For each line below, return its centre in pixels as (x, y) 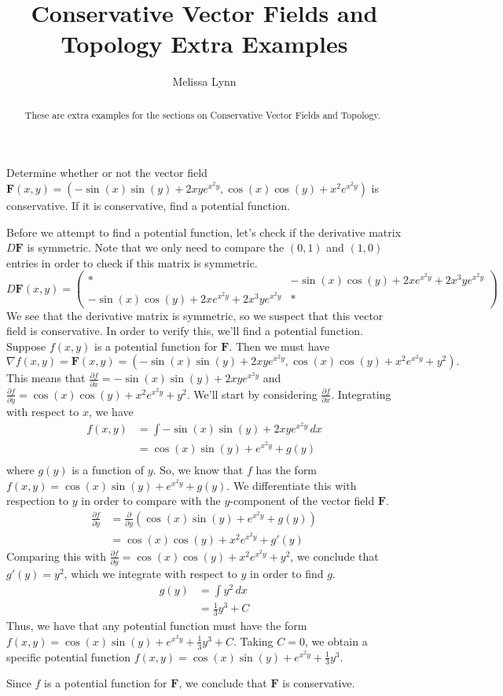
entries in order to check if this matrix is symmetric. (132, 262)
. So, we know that (198, 470)
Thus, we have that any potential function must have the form (157, 626)
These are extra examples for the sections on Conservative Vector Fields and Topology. (202, 114)
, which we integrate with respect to (151, 574)
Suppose (26, 346)
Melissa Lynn (204, 81)
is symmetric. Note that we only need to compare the (156, 247)
